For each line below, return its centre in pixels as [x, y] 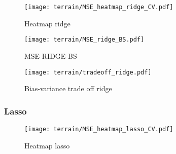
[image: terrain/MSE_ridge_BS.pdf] [84, 40]
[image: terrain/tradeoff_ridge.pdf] [88, 72]
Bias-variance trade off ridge [68, 88]
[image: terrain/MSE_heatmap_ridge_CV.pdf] [99, 7]
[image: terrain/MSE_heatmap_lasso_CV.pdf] [99, 129]
